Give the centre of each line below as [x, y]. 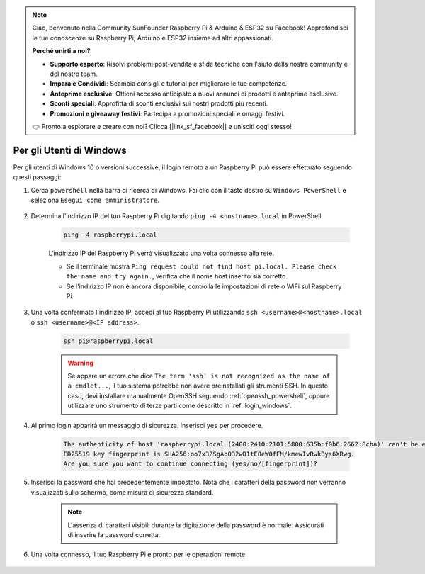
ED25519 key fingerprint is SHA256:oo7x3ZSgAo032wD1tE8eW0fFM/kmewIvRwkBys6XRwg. [209, 454]
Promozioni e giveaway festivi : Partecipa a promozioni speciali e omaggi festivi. [168, 113]
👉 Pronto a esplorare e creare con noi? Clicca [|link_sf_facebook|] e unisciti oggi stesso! [162, 126]
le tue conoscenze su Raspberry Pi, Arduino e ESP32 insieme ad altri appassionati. [153, 38]
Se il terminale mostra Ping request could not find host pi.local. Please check [202, 266]
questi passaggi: [37, 177]
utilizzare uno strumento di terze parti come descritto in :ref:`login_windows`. [180, 406]
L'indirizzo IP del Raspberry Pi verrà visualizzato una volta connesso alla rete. [161, 253]
